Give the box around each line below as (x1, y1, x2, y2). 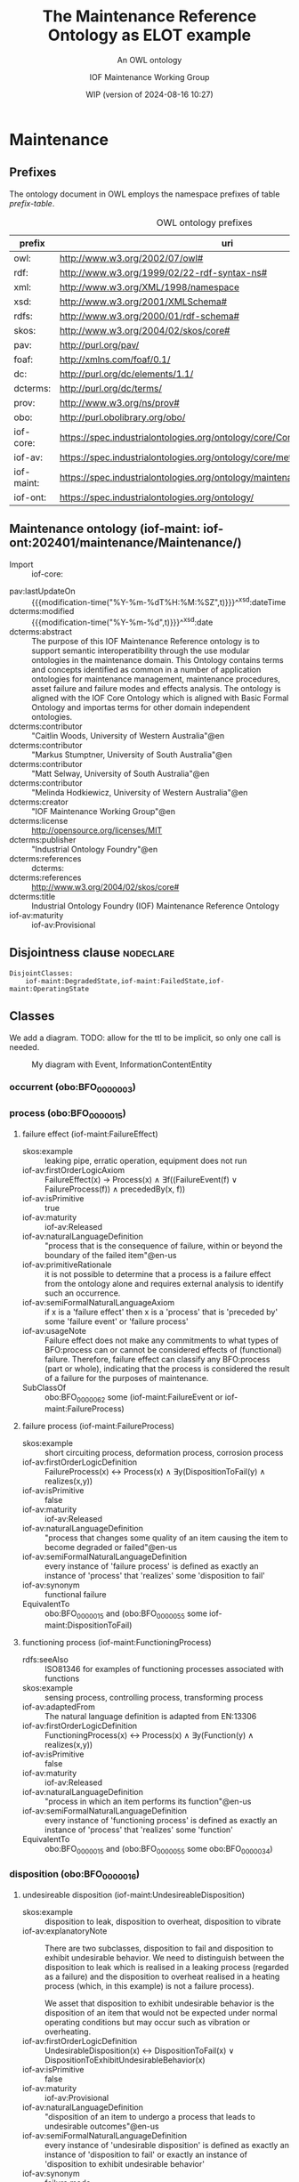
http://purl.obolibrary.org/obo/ (59, 411, 186, 424)
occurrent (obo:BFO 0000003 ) (9, 1081, 136, 1095)
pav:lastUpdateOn (9, 586, 76, 596)
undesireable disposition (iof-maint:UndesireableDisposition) (21, 1889, 246, 1901)
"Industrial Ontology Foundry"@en (31, 844, 158, 854)
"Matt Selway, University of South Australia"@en (31, 768, 210, 779)
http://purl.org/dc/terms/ (59, 382, 163, 394)
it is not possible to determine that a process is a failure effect (44, 1269, 271, 1280)
